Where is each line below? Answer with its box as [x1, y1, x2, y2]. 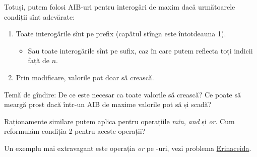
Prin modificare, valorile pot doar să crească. [16, 72, 154, 82]
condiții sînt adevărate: [4, 11, 75, 22]
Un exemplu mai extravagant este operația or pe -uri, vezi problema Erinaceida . [4, 142, 251, 153]
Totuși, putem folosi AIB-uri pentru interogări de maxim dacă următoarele [4, 2, 235, 12]
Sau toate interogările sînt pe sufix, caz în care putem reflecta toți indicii [28, 45, 253, 56]
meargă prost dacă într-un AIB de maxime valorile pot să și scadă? [4, 99, 212, 110]
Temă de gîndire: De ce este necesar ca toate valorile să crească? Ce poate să [4, 89, 241, 99]
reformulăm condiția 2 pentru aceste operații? [4, 126, 146, 136]
